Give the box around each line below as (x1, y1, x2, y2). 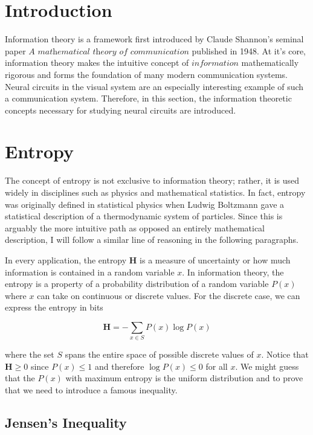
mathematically (241, 56, 299, 69)
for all (205, 359, 228, 372)
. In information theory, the (182, 265, 284, 278)
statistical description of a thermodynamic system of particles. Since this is (5, 210, 283, 222)
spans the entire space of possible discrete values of (65, 348, 254, 361)
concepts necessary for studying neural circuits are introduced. (5, 103, 236, 116)
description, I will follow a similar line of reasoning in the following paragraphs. (5, 233, 298, 246)
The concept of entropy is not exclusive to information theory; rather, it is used (5, 174, 300, 187)
